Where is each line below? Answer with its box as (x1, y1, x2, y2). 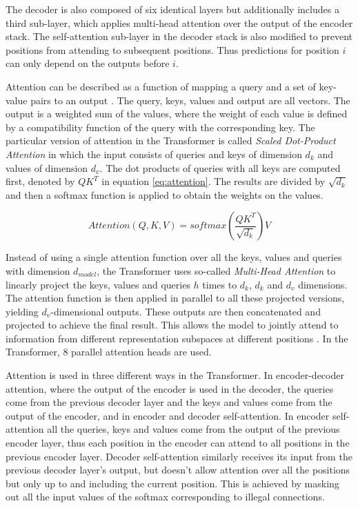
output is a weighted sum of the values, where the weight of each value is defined (6, 106, 348, 121)
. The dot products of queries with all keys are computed (99, 160, 341, 175)
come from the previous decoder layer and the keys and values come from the (6, 395, 332, 409)
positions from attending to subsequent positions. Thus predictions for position (6, 42, 339, 57)
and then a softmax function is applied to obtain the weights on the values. (6, 187, 324, 202)
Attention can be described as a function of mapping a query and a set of (6, 79, 316, 93)
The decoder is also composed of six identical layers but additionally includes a (6, 2, 339, 16)
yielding (6, 304, 39, 318)
